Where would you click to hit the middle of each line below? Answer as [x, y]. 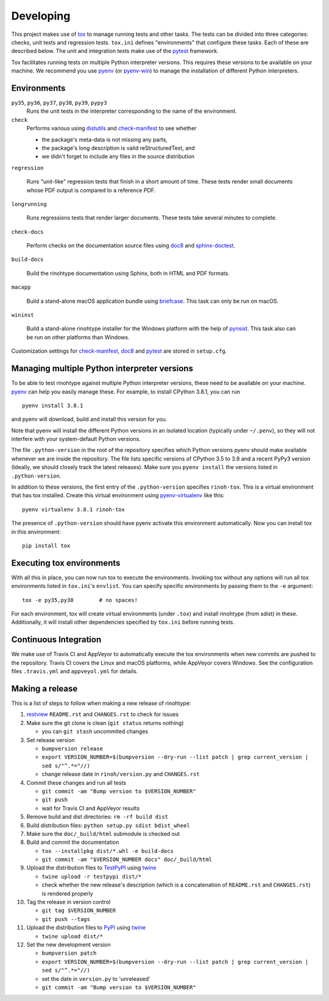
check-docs [27, 232]
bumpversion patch [69, 953]
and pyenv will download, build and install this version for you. [89, 419]
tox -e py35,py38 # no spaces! [80, 600]
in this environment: [36, 532]
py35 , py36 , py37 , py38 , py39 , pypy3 [59, 103]
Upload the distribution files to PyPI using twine [86, 928]
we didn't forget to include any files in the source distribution [118, 157]
